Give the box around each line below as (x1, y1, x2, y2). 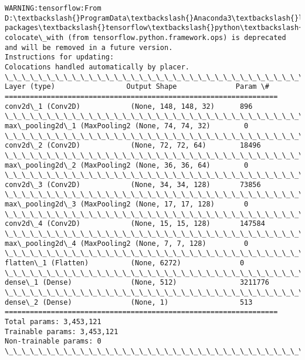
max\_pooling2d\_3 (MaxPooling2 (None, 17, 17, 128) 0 (5, 200, 249, 209)
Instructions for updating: (5, 53, 114, 62)
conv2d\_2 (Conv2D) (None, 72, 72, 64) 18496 (5, 141, 261, 150)
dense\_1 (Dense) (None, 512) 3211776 (5, 278, 270, 287)
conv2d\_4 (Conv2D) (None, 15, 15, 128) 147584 (5, 219, 265, 228)
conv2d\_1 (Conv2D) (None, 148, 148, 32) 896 (5, 102, 253, 111)
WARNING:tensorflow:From (5, 4, 101, 12)
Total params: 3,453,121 (5, 318, 101, 326)
